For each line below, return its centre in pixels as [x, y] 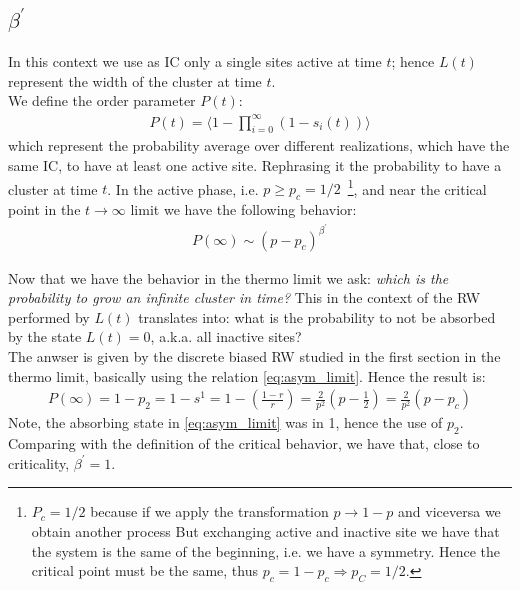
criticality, [39, 462]
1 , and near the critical [417, 187]
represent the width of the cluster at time [135, 80]
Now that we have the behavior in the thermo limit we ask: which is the [228, 277]
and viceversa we [449, 511]
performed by [49, 316]
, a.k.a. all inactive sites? [226, 336]
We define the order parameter [102, 100]
